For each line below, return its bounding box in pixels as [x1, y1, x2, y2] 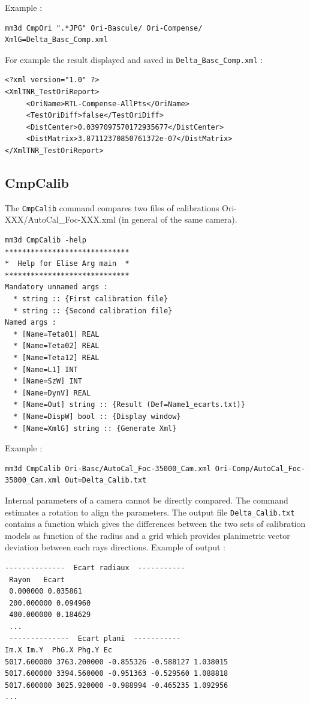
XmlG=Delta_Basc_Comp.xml [5, 35, 108, 44]
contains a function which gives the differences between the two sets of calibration [5, 517, 306, 530]
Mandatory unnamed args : [5, 283, 108, 292]
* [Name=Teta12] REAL [13, 353, 100, 362]
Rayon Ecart [9, 575, 65, 584]
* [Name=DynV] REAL [13, 388, 91, 397]
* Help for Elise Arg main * [5, 259, 130, 268]
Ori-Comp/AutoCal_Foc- [215, 464, 306, 473]
